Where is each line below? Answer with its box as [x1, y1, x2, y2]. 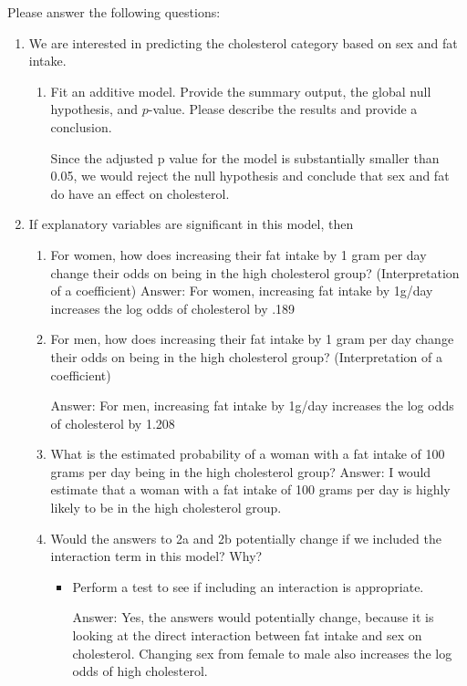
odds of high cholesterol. [72, 661, 208, 681]
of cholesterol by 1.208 [50, 413, 175, 432]
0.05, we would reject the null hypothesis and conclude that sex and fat [50, 166, 450, 185]
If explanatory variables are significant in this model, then [28, 214, 354, 234]
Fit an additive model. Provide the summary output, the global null [50, 81, 431, 100]
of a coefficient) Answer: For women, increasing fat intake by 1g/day [50, 281, 433, 300]
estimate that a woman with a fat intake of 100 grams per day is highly [50, 480, 451, 499]
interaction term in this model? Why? [50, 546, 263, 566]
